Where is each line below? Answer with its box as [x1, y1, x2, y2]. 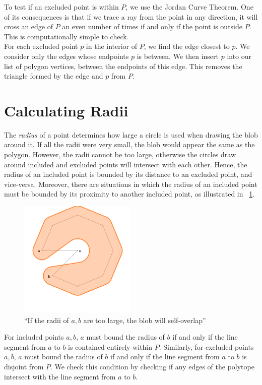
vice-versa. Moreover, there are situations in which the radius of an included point [4, 178, 257, 189]
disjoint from [4, 361, 44, 371]
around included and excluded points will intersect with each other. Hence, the [4, 159, 247, 169]
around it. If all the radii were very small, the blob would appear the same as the [4, 139, 255, 150]
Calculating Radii [4, 100, 128, 120]
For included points [4, 332, 64, 342]
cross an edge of [4, 21, 53, 32]
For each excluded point [4, 41, 78, 51]
